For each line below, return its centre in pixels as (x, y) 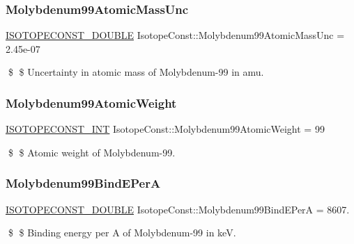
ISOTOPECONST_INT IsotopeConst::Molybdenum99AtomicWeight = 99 (165, 129)
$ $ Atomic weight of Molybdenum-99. (92, 152)
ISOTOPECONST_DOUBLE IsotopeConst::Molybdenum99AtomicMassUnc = (175, 35)
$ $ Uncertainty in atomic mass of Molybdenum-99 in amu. (136, 72)
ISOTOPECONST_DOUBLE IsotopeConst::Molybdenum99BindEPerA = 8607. (178, 209)
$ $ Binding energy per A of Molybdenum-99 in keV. (122, 233)
